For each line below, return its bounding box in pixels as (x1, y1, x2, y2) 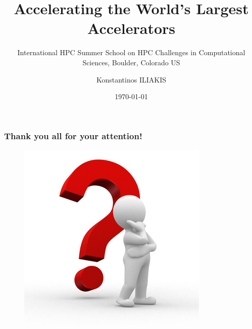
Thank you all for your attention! (4, 129, 142, 142)
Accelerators (87, 18, 176, 38)
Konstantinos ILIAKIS (96, 74, 167, 85)
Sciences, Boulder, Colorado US (82, 57, 180, 67)
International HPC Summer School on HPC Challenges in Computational (17, 47, 245, 58)
